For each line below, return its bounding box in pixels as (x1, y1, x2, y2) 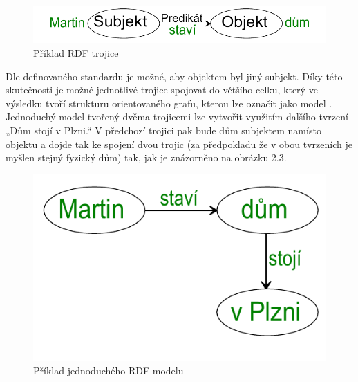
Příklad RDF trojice (33, 45, 119, 60)
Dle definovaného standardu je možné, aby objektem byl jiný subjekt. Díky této (6, 69, 343, 83)
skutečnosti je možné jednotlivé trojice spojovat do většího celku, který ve (6, 82, 318, 97)
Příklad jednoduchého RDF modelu (33, 363, 184, 377)
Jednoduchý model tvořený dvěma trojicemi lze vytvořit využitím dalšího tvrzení (6, 109, 348, 124)
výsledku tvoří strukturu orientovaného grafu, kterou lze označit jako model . (6, 95, 332, 110)
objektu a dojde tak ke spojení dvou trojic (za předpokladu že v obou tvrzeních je (6, 136, 352, 151)
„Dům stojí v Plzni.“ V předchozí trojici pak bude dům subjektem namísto (6, 122, 321, 137)
